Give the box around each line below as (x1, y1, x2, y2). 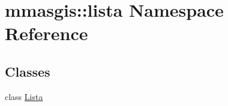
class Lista (5, 90, 43, 102)
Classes (5, 62, 50, 80)
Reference (5, 21, 88, 46)
